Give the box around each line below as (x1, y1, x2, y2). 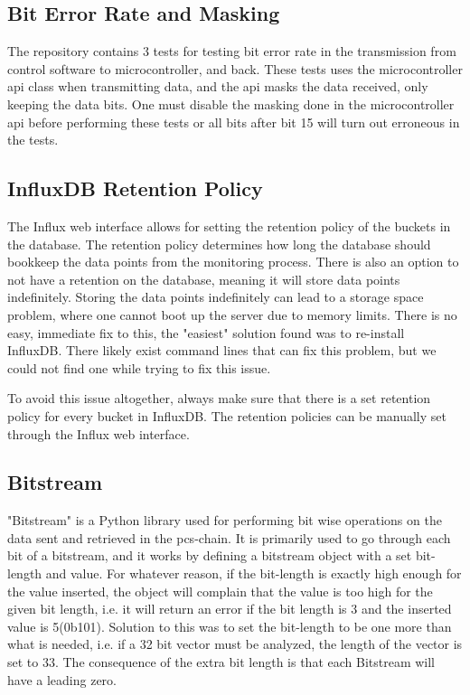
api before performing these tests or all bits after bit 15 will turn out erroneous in (7, 112, 460, 131)
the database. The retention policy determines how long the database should (7, 234, 431, 253)
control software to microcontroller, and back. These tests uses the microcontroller (7, 59, 463, 78)
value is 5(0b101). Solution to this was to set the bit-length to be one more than (7, 616, 452, 635)
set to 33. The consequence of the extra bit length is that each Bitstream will (7, 653, 436, 672)
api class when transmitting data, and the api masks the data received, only (7, 77, 428, 96)
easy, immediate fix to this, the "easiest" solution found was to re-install (7, 323, 405, 342)
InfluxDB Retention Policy (7, 174, 263, 202)
